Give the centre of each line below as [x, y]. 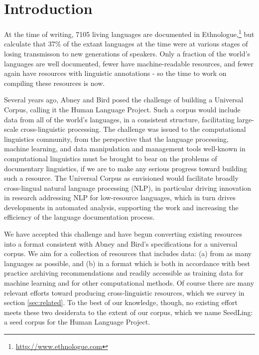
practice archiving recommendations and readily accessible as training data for [124, 273]
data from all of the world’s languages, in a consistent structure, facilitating [119, 119]
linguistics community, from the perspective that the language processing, [116, 139]
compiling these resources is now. [55, 83]
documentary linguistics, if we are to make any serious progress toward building [126, 168]
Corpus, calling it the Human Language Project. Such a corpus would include [122, 109]
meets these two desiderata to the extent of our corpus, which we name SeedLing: [129, 312]
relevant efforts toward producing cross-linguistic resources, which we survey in [124, 292]
